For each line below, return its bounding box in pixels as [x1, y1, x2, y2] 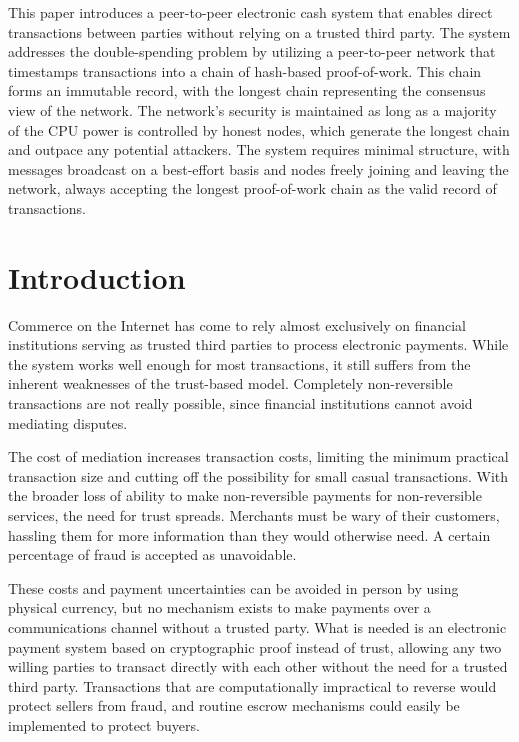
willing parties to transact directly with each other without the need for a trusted [8, 656, 508, 677]
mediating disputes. [8, 412, 128, 433]
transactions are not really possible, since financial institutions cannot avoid [8, 393, 473, 414]
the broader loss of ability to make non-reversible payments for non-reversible [8, 485, 482, 506]
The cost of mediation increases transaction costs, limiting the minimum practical [8, 446, 509, 467]
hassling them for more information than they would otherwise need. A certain [8, 524, 491, 545]
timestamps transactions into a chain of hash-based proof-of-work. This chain [8, 60, 482, 81]
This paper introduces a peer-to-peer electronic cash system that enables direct [8, 2, 493, 22]
